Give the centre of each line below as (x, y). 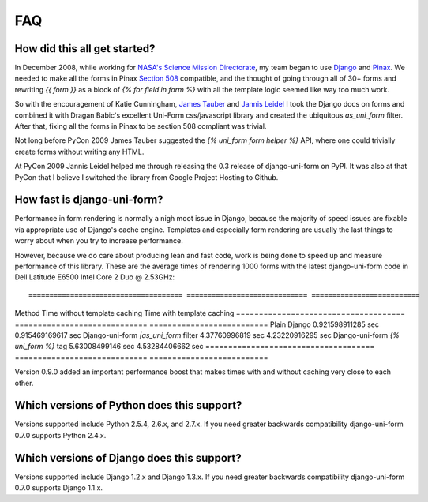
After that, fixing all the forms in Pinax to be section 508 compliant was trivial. (141, 126)
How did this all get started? (85, 49)
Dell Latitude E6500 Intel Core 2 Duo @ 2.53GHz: (95, 277)
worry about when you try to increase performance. (99, 241)
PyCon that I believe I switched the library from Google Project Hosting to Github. (146, 177)
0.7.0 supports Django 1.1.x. (58, 488)
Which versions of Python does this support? (128, 405)
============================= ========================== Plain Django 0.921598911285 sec (197, 324)
